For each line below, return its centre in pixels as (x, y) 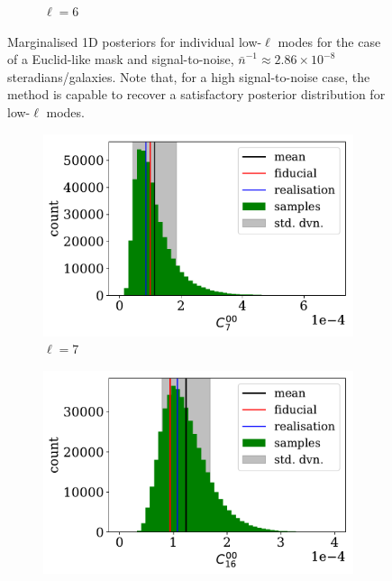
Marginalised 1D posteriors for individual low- (135, 41)
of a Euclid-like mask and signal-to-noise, (121, 59)
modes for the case (329, 41)
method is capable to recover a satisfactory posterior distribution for (196, 94)
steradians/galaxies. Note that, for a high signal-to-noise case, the (189, 76)
